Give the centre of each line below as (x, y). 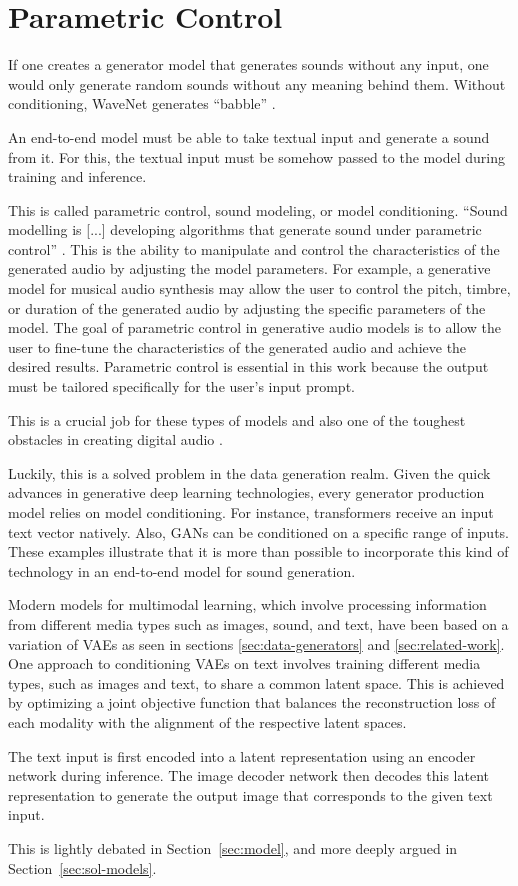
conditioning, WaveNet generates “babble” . (142, 103)
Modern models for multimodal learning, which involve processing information (247, 604)
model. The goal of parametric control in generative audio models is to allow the (255, 327)
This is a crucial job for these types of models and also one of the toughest (237, 419)
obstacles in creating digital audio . (115, 439)
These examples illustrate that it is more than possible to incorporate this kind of (258, 551)
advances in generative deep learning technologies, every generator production (246, 492)
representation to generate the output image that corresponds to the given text (250, 794)
